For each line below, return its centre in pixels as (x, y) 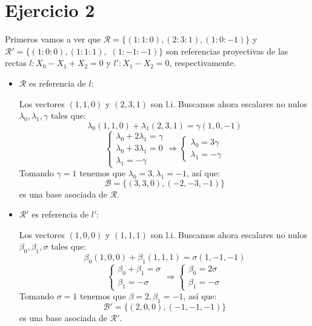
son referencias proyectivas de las (227, 51)
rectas (16, 63)
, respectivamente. (203, 63)
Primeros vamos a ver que (53, 39)
